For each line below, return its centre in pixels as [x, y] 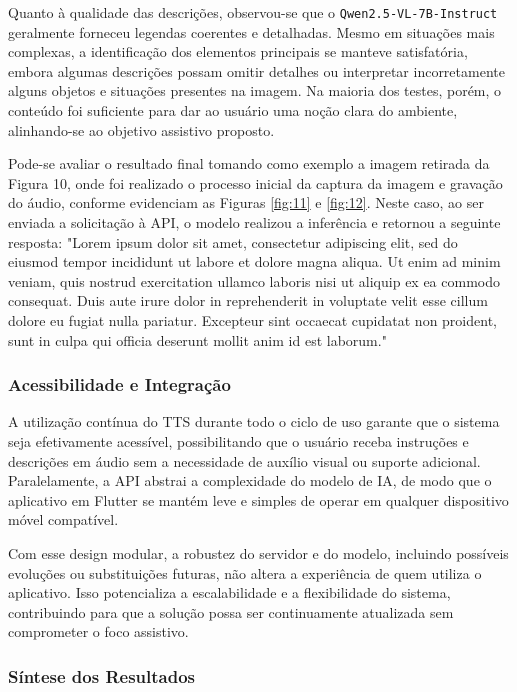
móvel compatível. [63, 519]
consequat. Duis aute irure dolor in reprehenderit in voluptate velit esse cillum [248, 300]
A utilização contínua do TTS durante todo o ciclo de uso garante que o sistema [254, 421]
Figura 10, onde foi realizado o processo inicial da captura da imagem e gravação [255, 182]
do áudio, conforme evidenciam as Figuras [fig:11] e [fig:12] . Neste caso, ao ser [246, 202]
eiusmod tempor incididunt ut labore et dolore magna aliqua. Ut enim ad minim [254, 261]
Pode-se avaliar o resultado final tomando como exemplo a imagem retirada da [249, 163]
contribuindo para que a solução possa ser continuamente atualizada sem [231, 611]
